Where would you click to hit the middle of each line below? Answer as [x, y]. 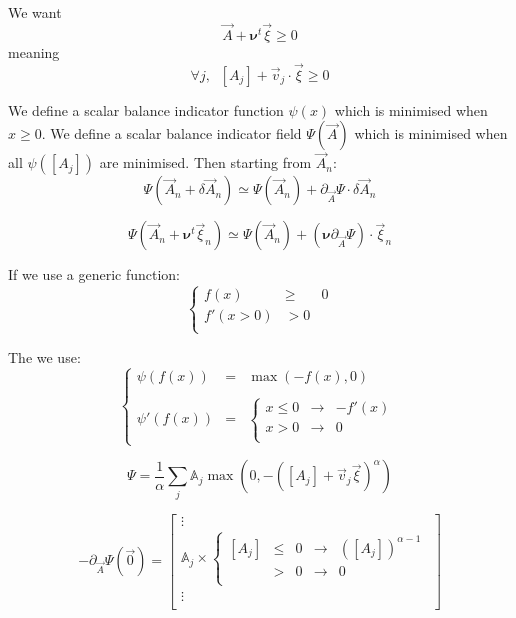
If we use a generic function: [94, 274]
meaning [34, 51]
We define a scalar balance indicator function [146, 109]
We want [35, 12]
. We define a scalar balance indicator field [171, 133]
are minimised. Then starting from [205, 162]
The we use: [44, 356]
